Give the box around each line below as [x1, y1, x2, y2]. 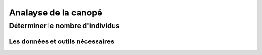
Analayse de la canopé [9, 7, 103, 18]
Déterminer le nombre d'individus [9, 21, 120, 30]
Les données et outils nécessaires [9, 37, 115, 45]
